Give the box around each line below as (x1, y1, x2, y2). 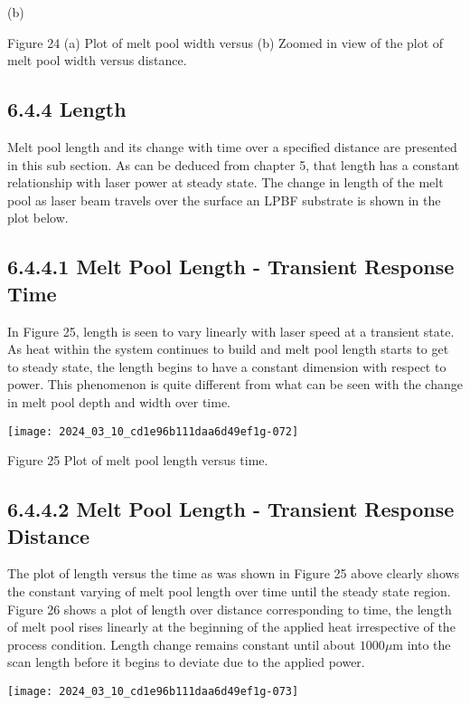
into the (407, 634, 451, 653)
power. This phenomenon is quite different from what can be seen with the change (7, 375, 463, 394)
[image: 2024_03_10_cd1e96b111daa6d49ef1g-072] (7, 424, 299, 438)
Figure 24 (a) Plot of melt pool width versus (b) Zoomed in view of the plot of (7, 33, 444, 52)
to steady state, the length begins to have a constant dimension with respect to (7, 357, 446, 376)
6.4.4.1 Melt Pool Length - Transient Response (7, 252, 455, 281)
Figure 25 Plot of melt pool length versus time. (7, 451, 268, 470)
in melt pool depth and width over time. (7, 392, 231, 411)
